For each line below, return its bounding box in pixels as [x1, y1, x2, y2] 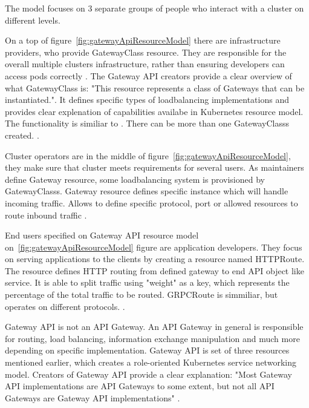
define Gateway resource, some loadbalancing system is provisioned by [5, 173, 265, 185]
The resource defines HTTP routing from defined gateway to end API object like [5, 264, 304, 277]
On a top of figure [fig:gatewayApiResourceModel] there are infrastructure [5, 34, 281, 47]
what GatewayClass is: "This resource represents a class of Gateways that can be [5, 81, 305, 94]
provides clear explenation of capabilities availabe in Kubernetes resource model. [5, 105, 304, 117]
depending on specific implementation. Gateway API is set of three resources [5, 344, 290, 357]
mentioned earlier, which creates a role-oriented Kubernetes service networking [5, 356, 296, 369]
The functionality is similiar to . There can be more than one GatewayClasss [5, 117, 289, 130]
